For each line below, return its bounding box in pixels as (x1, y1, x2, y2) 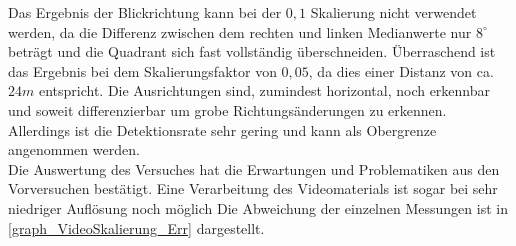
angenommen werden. (8, 139, 140, 160)
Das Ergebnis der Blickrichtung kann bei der (8, 2, 282, 22)
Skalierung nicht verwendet (310, 2, 477, 22)
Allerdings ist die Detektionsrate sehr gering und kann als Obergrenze (8, 119, 437, 140)
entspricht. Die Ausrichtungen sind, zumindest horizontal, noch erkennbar (38, 80, 491, 101)
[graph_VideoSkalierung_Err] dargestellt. (8, 217, 265, 238)
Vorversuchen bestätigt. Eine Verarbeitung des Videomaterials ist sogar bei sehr (8, 178, 498, 199)
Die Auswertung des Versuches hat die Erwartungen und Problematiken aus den (8, 158, 500, 179)
